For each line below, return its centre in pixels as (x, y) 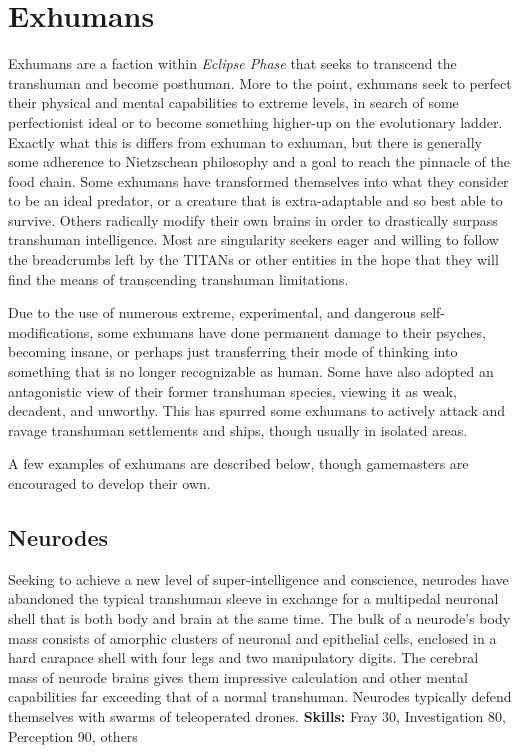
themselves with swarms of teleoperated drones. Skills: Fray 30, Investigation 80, (257, 715)
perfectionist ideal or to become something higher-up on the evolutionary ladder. (255, 121)
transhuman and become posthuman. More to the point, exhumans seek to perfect (260, 82)
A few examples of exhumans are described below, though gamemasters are (238, 463)
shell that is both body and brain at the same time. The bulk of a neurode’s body (259, 617)
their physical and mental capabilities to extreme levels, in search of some (233, 102)
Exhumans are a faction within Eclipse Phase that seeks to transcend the (232, 63)
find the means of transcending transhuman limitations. (178, 278)
